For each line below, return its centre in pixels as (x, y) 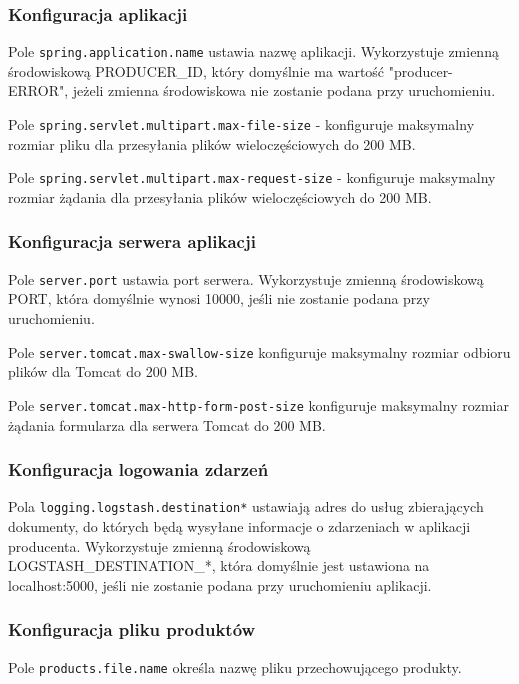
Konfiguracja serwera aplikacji (132, 241)
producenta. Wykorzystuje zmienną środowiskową (159, 545)
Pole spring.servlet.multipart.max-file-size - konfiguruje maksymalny (241, 124)
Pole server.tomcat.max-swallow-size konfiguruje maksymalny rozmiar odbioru (259, 351)
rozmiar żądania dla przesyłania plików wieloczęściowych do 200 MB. (220, 196)
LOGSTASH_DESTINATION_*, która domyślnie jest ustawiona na (219, 565)
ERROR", (38, 90)
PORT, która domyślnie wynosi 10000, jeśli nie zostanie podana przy (219, 298)
